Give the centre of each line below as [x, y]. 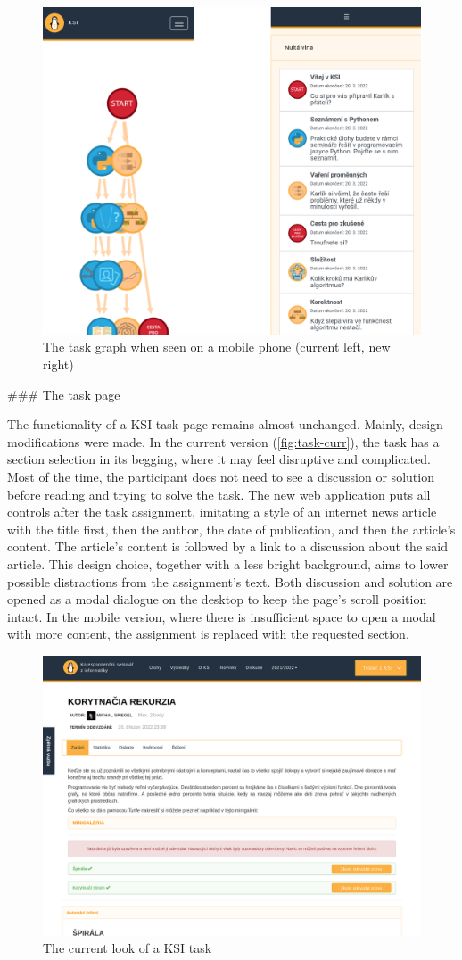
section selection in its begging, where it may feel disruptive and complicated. [219, 459]
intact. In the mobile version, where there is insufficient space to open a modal [222, 616]
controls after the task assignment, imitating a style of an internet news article [222, 512]
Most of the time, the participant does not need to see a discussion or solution [221, 477]
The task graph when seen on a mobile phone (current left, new [217, 347]
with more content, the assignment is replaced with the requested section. [208, 634]
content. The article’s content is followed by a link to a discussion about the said [227, 546]
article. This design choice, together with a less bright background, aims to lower [228, 563]
